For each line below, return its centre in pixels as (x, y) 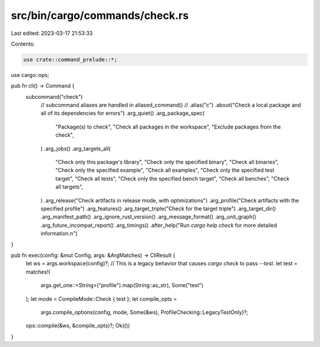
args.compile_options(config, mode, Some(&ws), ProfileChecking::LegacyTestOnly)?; (144, 312)
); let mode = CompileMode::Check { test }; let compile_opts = (101, 298)
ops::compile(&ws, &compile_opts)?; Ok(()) (78, 326)
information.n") (59, 233)
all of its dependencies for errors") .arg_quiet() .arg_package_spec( (123, 113)
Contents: (23, 44)
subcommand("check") (54, 97)
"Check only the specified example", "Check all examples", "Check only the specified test (165, 170)
